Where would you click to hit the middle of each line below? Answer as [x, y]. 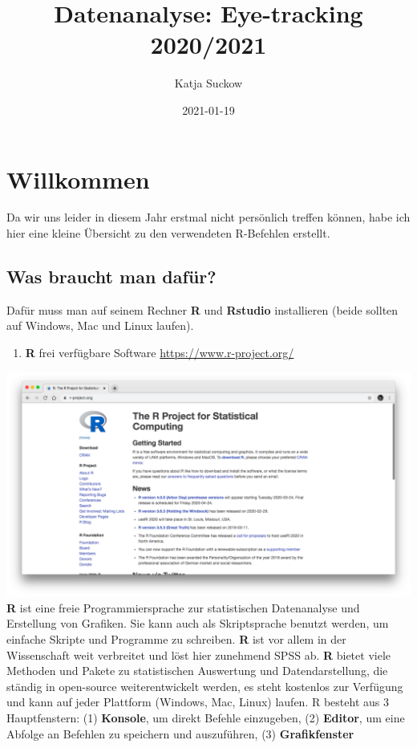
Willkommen [78, 179]
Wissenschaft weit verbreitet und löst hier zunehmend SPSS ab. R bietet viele [198, 654]
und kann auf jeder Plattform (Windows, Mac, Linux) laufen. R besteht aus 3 [198, 702]
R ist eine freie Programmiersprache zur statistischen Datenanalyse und [183, 607]
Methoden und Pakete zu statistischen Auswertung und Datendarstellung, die [197, 671]
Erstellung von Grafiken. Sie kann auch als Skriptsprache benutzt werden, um [198, 623]
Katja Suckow [208, 83]
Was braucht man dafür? [111, 276]
